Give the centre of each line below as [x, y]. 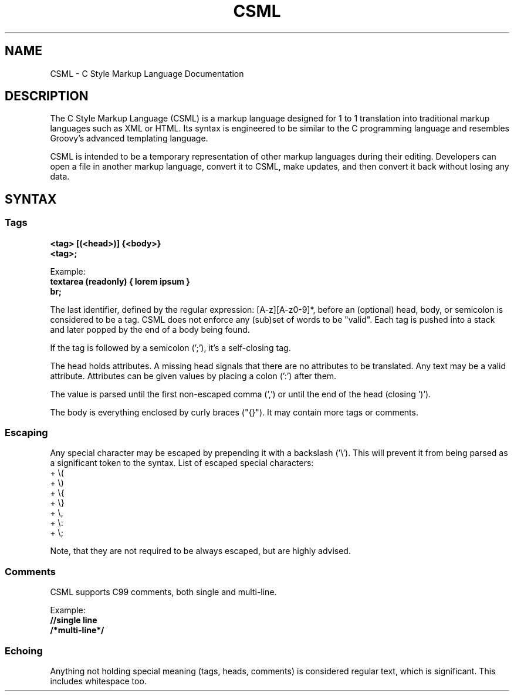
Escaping [26, 433]
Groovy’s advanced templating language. [129, 138]
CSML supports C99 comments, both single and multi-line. [163, 592]
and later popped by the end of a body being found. [150, 329]
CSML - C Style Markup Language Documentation [147, 73]
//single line [74, 620]
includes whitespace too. [98, 681]
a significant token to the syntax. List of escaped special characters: [182, 463]
